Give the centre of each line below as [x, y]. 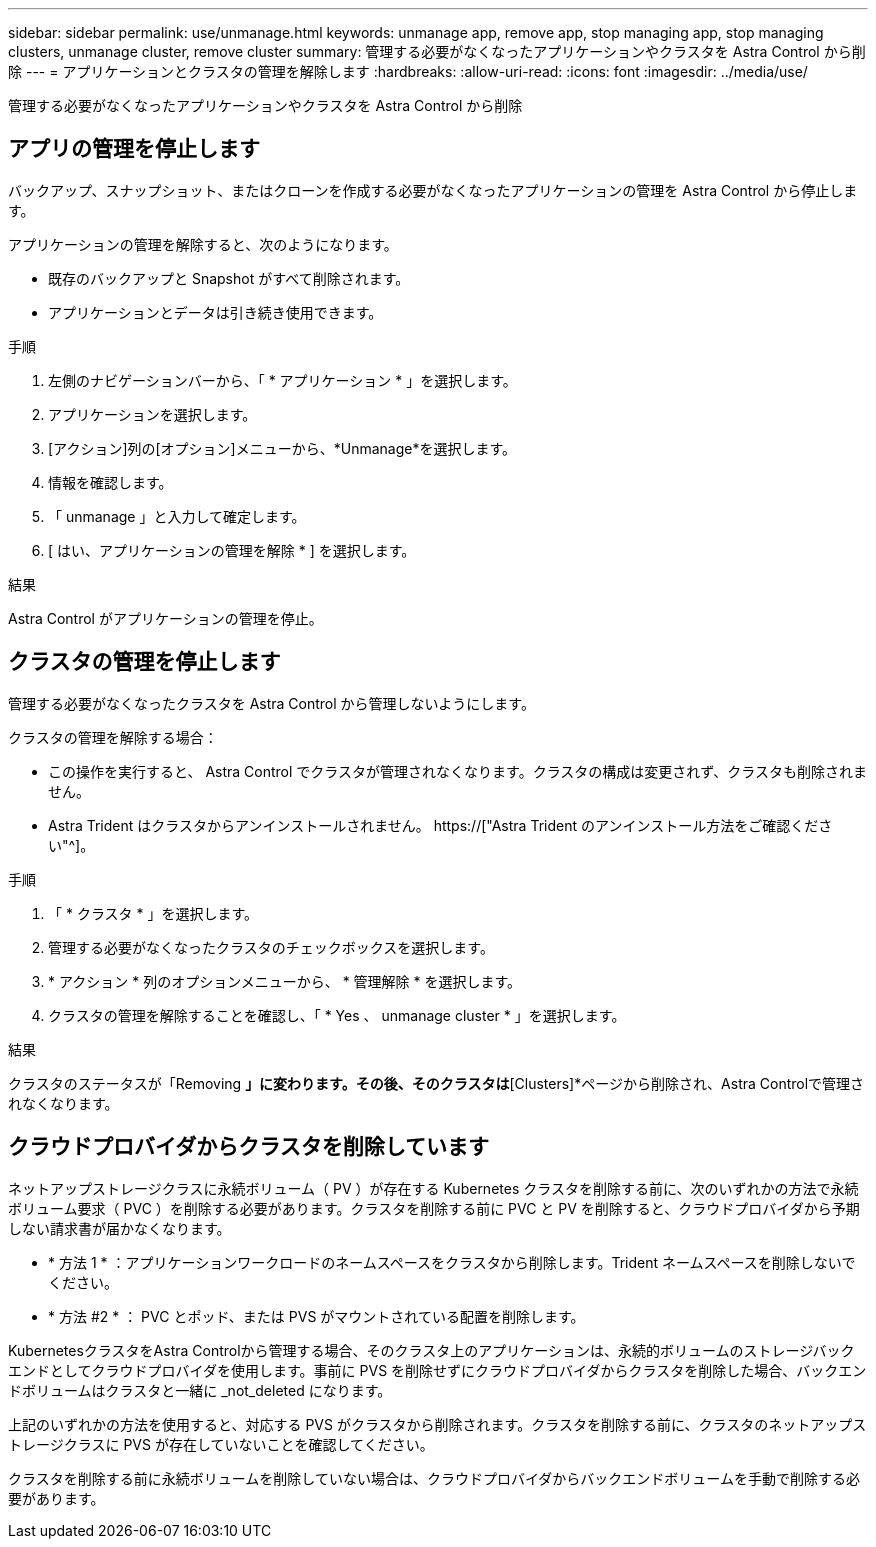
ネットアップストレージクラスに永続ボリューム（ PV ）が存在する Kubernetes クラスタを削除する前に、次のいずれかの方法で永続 [433, 1188]
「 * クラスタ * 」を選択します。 [153, 913]
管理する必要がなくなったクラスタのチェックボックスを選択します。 [271, 947]
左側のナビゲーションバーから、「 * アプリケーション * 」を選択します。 [282, 380]
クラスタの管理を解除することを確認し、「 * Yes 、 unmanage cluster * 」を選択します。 [337, 1015]
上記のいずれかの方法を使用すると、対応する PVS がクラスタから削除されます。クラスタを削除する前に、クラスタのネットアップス [437, 1424]
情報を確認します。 [110, 482]
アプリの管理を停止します [134, 149]
